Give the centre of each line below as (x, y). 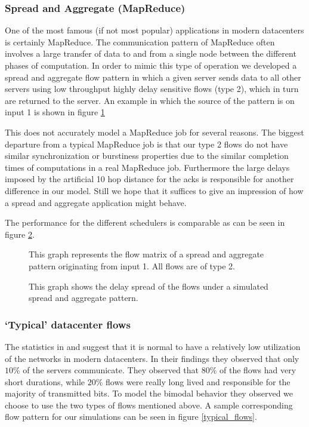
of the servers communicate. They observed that (111, 370)
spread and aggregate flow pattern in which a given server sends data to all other (153, 77)
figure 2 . (20, 234)
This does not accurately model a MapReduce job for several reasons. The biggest (154, 132)
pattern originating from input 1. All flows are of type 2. (132, 265)
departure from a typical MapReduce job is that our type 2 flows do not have (146, 144)
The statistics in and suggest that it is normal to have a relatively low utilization (153, 346)
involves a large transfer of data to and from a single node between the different (151, 53)
